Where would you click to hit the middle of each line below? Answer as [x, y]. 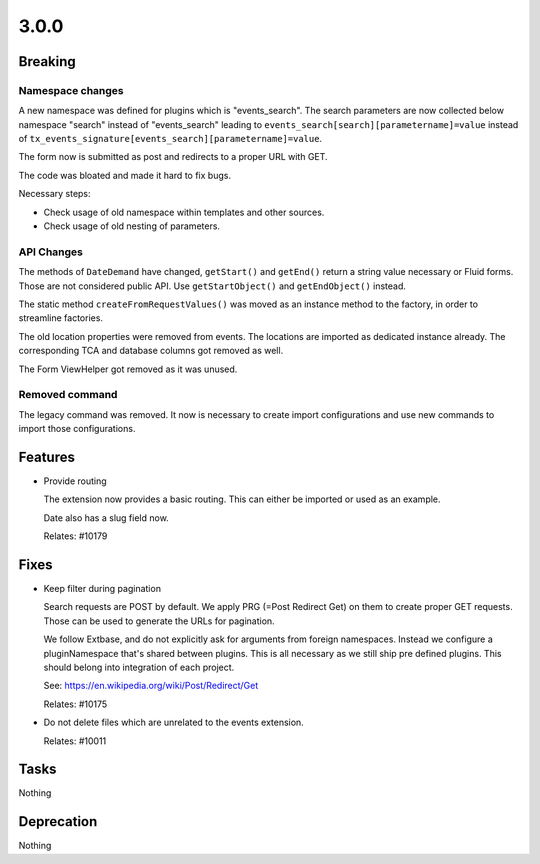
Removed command [68, 395]
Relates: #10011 [75, 741]
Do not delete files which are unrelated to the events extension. [173, 722]
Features [46, 456]
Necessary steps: [54, 194]
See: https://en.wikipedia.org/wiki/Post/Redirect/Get [151, 686]
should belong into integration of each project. [139, 667]
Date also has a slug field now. [106, 517]
